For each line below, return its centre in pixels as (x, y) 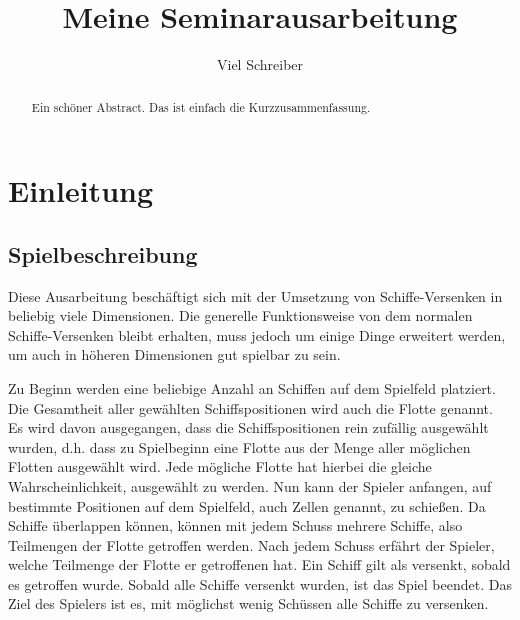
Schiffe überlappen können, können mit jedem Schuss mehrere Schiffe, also (235, 525)
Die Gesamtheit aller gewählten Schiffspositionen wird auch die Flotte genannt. (250, 407)
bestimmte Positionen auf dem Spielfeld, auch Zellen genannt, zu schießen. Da (247, 505)
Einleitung (81, 190)
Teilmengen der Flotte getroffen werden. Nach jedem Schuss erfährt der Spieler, (251, 544)
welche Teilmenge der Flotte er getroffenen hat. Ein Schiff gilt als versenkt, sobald (259, 564)
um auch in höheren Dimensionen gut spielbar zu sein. (174, 354)
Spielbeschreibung (103, 253)
